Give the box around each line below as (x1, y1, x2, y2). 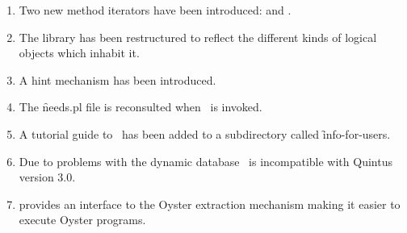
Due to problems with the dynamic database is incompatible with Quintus (19, 152, 392, 169)
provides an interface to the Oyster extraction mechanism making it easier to (19, 195, 401, 212)
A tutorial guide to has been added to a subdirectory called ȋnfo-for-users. (19, 125, 391, 142)
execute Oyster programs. (19, 211, 146, 228)
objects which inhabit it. (19, 44, 140, 61)
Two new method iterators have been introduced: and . (19, 2, 292, 18)
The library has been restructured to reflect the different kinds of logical (19, 28, 377, 45)
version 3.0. (19, 169, 76, 185)
